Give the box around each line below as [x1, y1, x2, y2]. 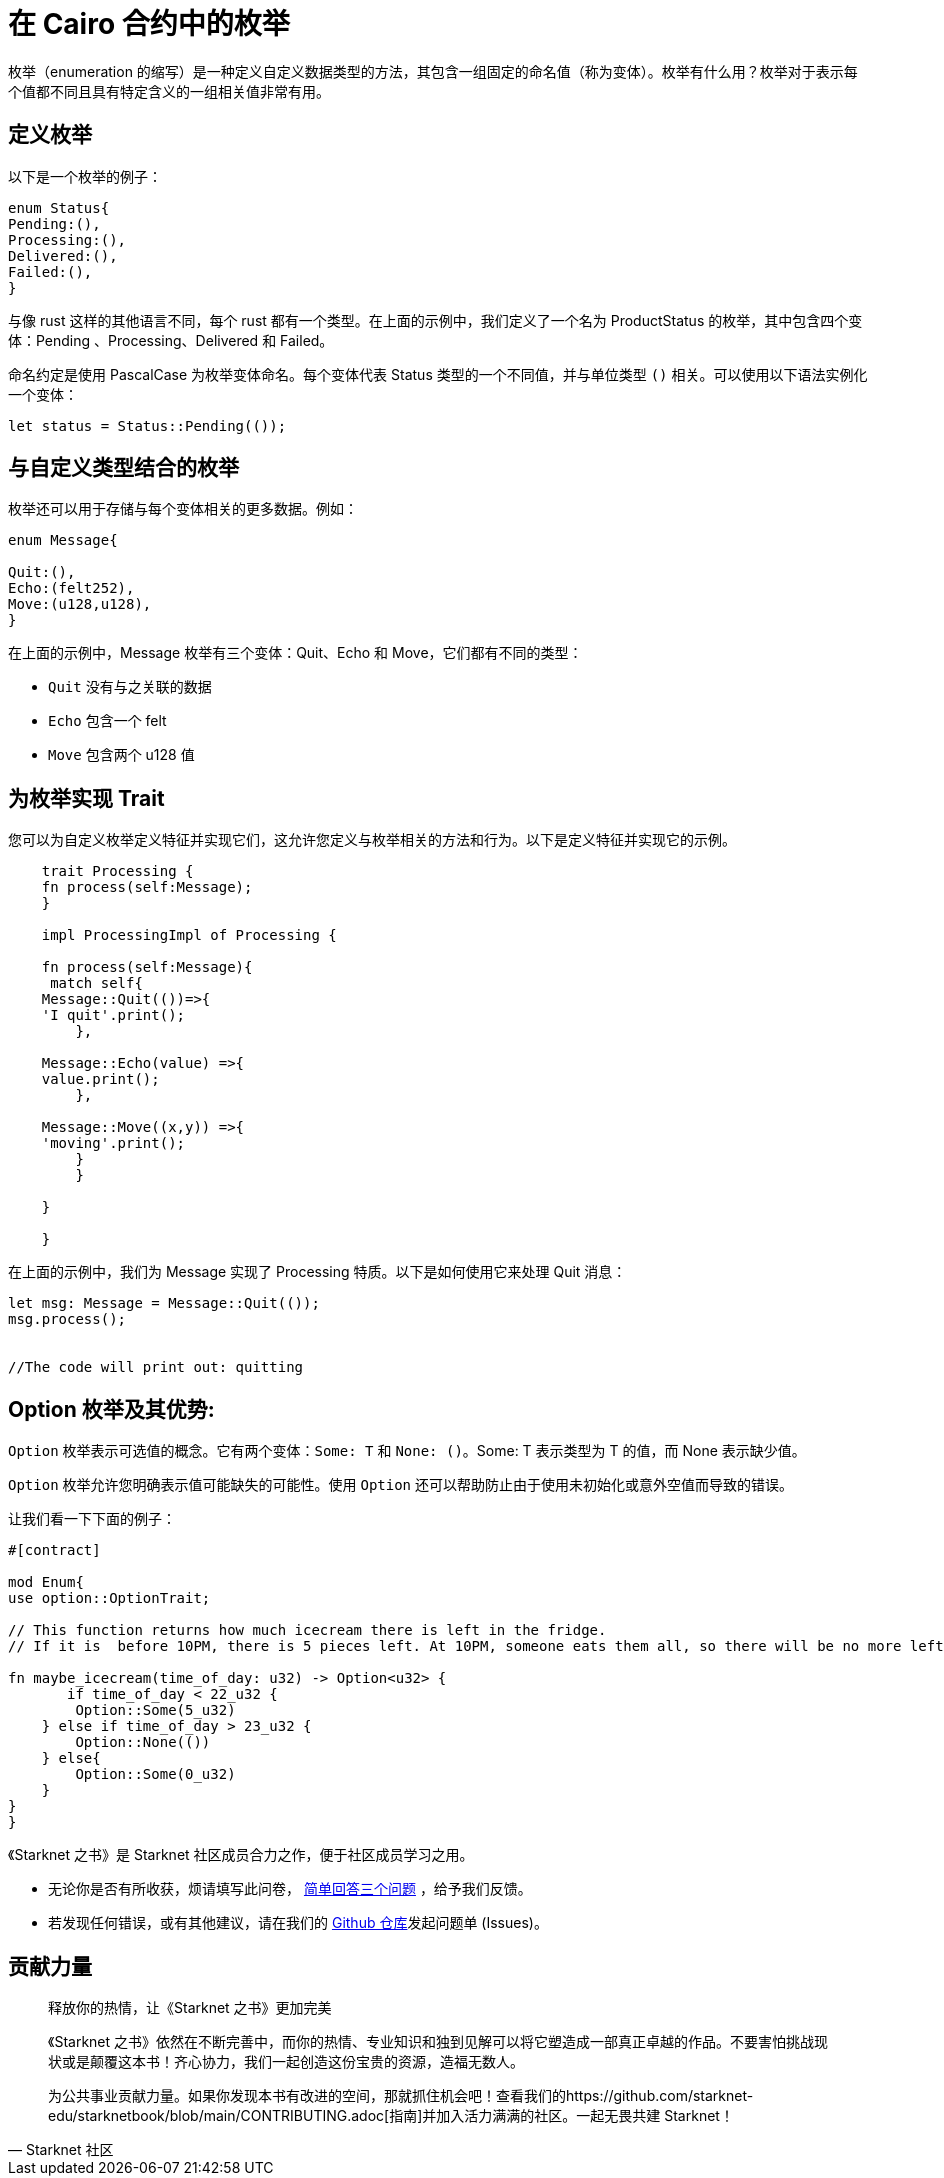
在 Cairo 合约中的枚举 [8, 7, 290, 41]
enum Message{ [8, 532, 118, 549]
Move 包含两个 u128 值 [48, 746, 195, 764]
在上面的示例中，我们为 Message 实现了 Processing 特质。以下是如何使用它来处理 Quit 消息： [8, 1263, 627, 1281]
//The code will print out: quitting [8, 1359, 304, 1376]
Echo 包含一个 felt [48, 712, 167, 730]
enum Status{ [8, 199, 110, 216]
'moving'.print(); [41, 1135, 186, 1152]
